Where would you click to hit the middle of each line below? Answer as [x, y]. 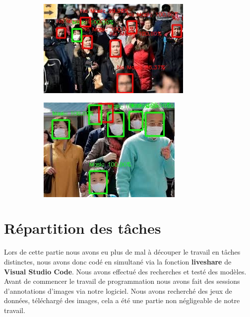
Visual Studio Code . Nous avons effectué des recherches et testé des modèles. [125, 271]
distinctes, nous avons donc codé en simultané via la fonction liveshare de [118, 261]
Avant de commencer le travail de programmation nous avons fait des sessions [122, 281]
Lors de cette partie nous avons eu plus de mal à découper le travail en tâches [122, 252]
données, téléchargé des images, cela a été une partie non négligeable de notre [122, 300]
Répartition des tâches [83, 228]
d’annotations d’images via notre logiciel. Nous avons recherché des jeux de [118, 291]
